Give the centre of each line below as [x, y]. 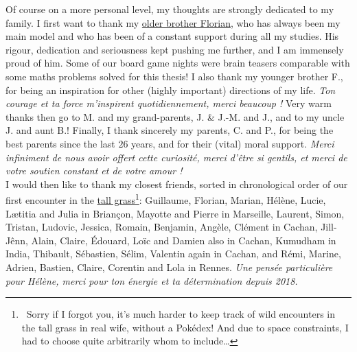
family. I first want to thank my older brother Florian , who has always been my [173, 22]
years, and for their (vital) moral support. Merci [233, 143]
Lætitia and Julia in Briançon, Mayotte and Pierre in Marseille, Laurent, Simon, [175, 213]
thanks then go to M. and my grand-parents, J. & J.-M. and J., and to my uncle [175, 116]
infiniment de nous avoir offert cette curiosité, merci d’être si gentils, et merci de [176, 157]
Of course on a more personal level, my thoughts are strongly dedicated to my [170, 9]
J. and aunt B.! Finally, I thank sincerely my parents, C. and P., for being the [170, 130]
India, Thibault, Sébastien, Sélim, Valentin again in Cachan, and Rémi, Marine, [173, 254]
